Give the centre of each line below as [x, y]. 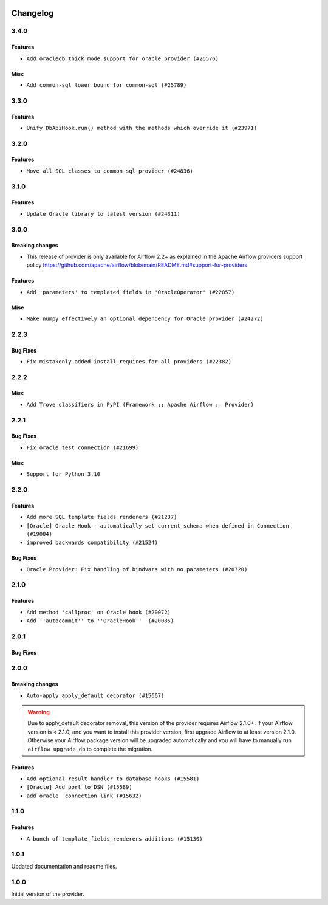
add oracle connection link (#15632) [84, 796]
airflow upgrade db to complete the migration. [90, 749]
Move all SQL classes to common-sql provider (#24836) [110, 171]
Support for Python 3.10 [63, 474]
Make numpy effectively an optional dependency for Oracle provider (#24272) [145, 318]
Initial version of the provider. [48, 894]
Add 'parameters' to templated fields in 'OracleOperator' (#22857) [131, 292]
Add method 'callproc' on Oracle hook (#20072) [99, 612]
